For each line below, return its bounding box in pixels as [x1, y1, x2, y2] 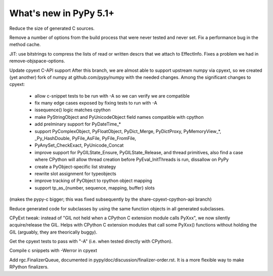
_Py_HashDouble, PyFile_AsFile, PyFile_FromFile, [34, 135, 136, 142]
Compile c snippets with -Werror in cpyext [9, 248, 97, 254]
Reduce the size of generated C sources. [9, 25, 95, 31]
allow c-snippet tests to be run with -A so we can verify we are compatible [34, 93, 190, 99]
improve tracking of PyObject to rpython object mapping [34, 177, 152, 184]
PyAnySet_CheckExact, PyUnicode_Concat [34, 142, 124, 149]
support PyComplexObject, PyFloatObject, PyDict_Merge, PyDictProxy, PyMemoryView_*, [34, 128, 221, 134]
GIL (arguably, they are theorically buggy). [9, 229, 98, 235]
